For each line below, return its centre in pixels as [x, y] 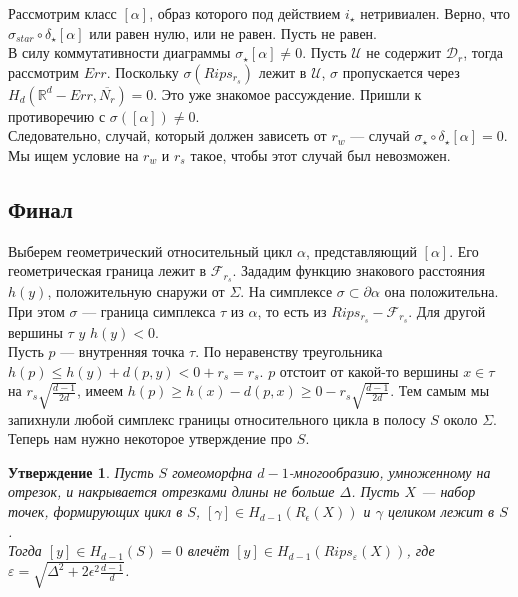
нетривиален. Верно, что [435, 13]
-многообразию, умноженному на [389, 471]
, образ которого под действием [245, 13]
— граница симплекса [149, 310]
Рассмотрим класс [62, 13]
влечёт [208, 550]
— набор [448, 491]
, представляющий [361, 250]
